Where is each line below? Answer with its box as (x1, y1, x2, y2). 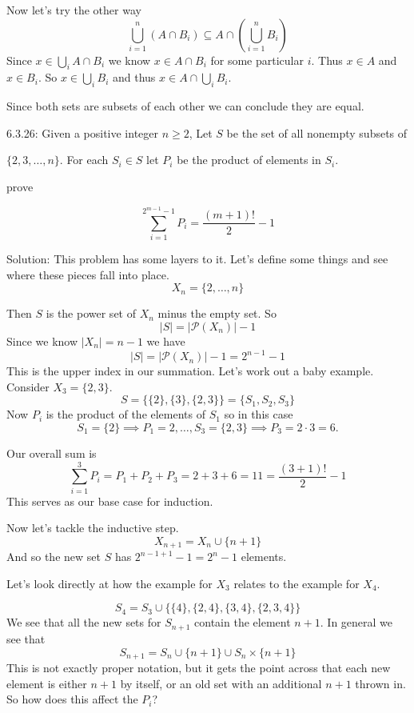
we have (146, 333, 185, 350)
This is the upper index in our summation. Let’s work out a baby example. (6, 363, 374, 379)
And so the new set (6, 548, 101, 565)
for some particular (210, 51, 304, 68)
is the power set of (46, 305, 136, 322)
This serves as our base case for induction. (6, 492, 213, 509)
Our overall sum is (6, 444, 97, 461)
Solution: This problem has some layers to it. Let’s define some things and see (6, 250, 388, 267)
